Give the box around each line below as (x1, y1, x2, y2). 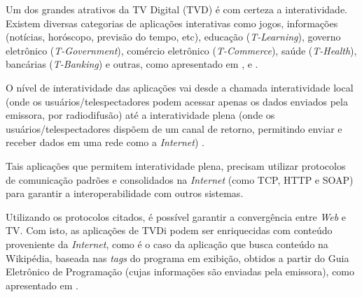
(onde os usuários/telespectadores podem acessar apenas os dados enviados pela (6, 94, 348, 108)
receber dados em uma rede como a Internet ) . (6, 135, 204, 150)
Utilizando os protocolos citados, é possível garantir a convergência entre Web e (6, 209, 347, 224)
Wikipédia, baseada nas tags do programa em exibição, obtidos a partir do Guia (6, 250, 349, 265)
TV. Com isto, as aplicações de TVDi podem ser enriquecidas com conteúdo (6, 223, 333, 238)
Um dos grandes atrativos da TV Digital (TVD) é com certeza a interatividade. (6, 2, 348, 16)
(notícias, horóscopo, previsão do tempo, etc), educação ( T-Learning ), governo (6, 29, 341, 44)
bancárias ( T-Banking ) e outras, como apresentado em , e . (6, 57, 258, 71)
